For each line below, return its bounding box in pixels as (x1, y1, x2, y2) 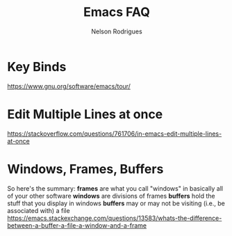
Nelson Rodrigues (91, 27, 142, 36)
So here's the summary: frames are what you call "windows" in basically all (7, 184, 224, 192)
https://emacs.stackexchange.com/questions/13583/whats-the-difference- (7, 214, 222, 222)
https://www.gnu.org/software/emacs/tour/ (7, 81, 131, 91)
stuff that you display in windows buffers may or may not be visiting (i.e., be (7, 199, 226, 207)
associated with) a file (7, 206, 71, 214)
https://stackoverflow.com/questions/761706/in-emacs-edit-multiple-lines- (7, 129, 222, 138)
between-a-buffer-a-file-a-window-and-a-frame (7, 221, 147, 230)
